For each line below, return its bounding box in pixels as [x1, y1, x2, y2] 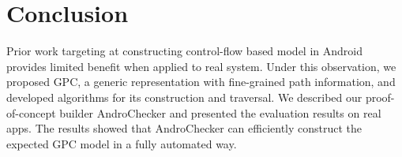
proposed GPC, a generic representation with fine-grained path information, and [6, 73, 396, 90]
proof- [365, 88, 395, 105]
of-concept [6, 104, 56, 121]
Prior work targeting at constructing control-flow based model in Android [6, 43, 363, 59]
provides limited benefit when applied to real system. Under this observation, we [6, 58, 396, 74]
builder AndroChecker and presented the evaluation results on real [59, 104, 381, 121]
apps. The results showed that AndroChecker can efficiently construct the [6, 120, 363, 136]
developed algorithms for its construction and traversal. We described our [6, 88, 363, 105]
